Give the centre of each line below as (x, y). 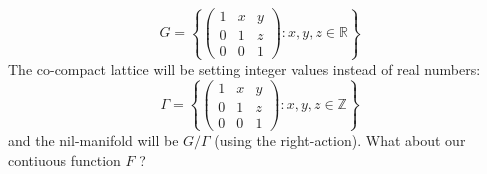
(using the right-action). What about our (340, 139)
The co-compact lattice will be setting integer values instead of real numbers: (244, 68)
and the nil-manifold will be (93, 139)
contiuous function (64, 159)
